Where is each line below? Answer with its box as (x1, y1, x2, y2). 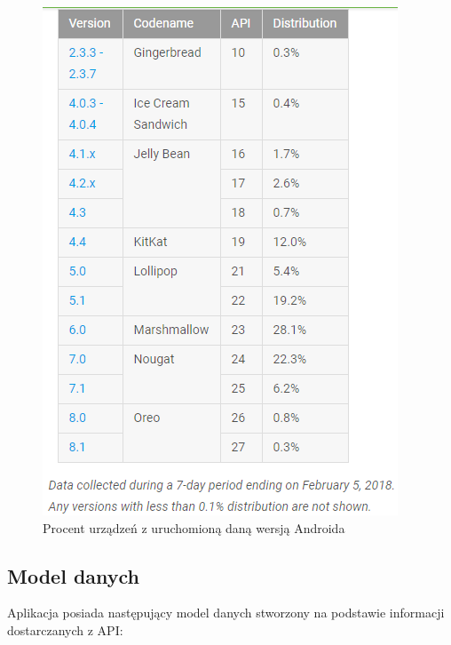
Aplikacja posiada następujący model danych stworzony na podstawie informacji (7, 603, 445, 622)
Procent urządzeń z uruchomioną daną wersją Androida (43, 518, 345, 537)
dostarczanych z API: (7, 620, 123, 639)
